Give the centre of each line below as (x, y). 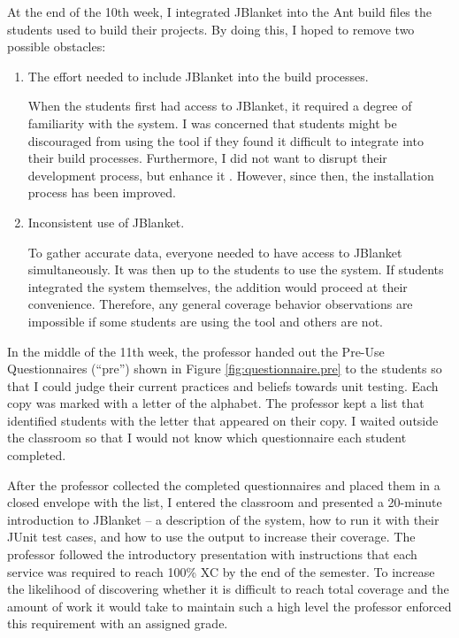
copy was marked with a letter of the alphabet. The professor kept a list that (216, 403)
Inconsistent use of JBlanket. (106, 222)
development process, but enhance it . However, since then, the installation (231, 175)
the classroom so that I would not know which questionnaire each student (207, 438)
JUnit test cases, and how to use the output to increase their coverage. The (211, 537)
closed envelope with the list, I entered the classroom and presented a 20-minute (225, 502)
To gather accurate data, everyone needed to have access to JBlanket (215, 252)
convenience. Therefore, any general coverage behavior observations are (220, 304)
